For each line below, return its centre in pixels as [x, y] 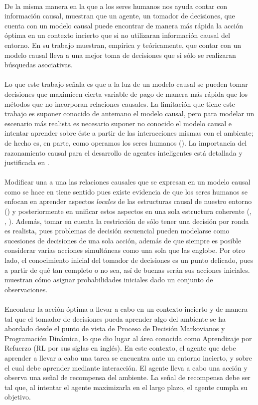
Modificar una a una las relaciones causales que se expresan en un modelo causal [128, 182]
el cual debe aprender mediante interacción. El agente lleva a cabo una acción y [126, 367]
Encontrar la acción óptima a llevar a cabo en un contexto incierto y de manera [126, 309]
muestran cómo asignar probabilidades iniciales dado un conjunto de [109, 280]
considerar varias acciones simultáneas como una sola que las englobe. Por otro [125, 250]
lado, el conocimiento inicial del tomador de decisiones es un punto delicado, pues [129, 260]
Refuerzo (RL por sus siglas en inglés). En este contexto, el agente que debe [120, 348]
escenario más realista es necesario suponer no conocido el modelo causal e [118, 123]
